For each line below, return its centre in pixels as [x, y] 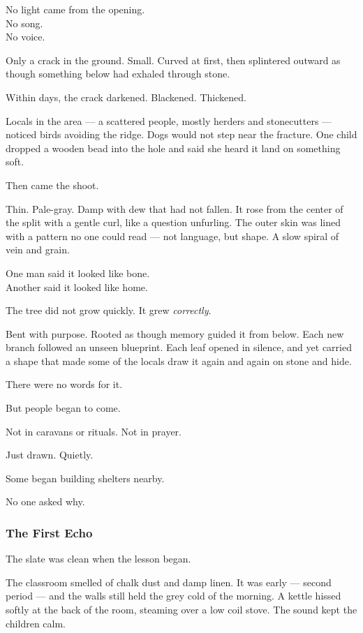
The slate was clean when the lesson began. [98, 559]
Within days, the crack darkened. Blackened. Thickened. [126, 97]
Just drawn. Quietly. [50, 455]
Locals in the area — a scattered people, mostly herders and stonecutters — [169, 120]
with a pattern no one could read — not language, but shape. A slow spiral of [172, 236]
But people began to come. [63, 408]
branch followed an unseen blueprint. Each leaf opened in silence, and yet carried [179, 347]
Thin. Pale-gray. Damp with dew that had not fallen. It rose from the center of [175, 208]
